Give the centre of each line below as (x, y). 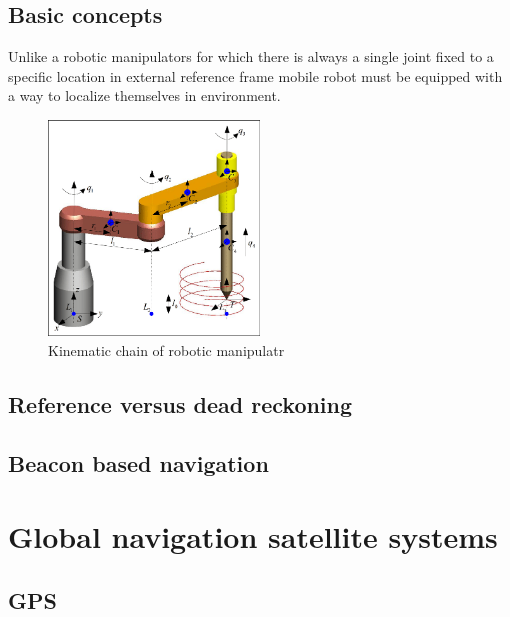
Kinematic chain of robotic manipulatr (166, 350)
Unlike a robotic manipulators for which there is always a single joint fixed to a (251, 56)
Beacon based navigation (138, 462)
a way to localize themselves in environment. (144, 95)
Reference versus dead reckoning (180, 403)
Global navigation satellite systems (253, 536)
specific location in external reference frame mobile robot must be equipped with (255, 75)
